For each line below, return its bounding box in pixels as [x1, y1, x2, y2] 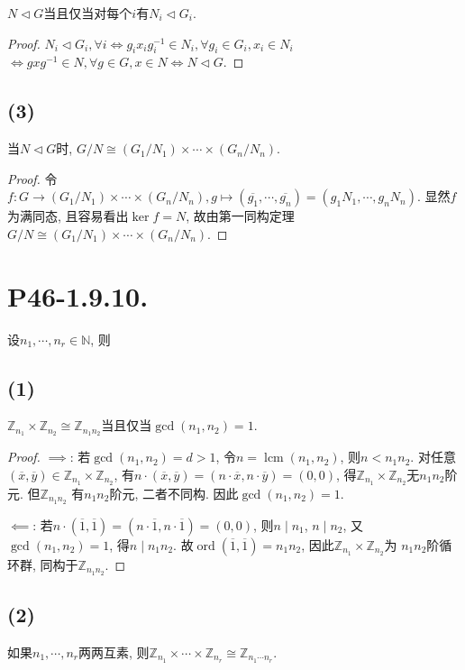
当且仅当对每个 [43, 4, 132, 22]
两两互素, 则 [78, 642, 150, 661]
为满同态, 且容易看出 [7, 207, 129, 225]
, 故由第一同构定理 [186, 207, 295, 225]
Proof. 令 [7, 169, 58, 188]
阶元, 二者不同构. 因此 [109, 483, 239, 502]
